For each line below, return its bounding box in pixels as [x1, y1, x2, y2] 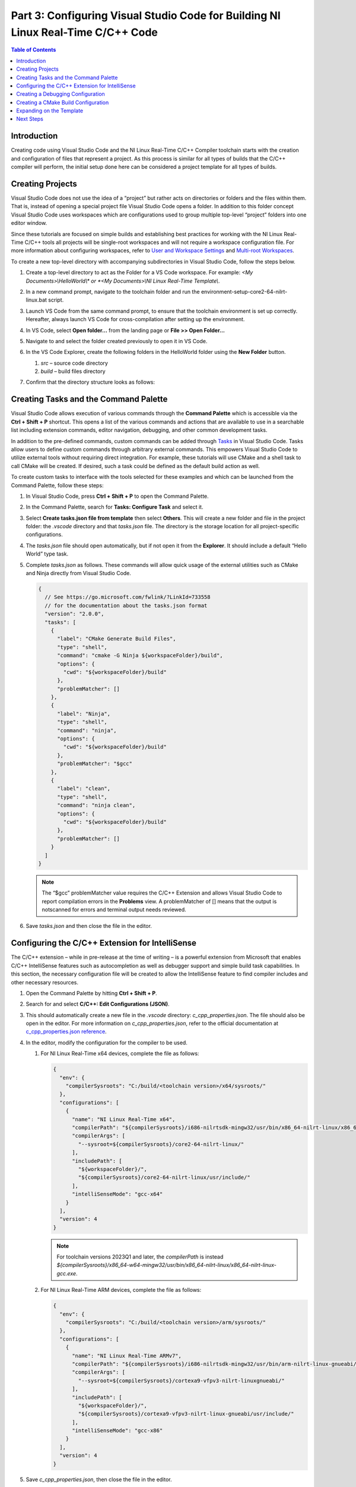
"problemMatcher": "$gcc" [57, 760, 133, 767]
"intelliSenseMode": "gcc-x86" [72, 1428, 163, 1434]
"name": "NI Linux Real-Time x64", [72, 1116, 176, 1122]
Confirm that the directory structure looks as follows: [26, 378, 155, 386]
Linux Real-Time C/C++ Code [11, 26, 158, 39]
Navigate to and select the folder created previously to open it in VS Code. [26, 337, 208, 344]
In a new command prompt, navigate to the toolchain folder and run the [26, 288, 200, 295]
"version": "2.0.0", [44, 610, 104, 617]
